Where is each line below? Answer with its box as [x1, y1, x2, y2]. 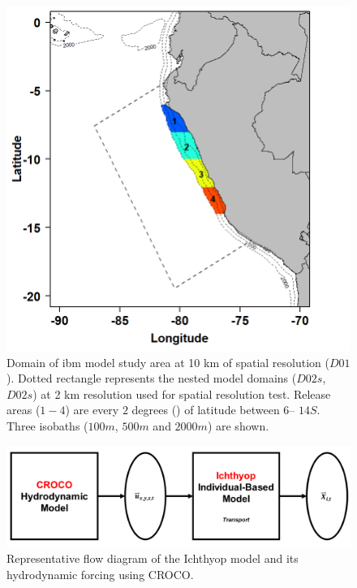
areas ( [6, 401, 41, 418]
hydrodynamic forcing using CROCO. [6, 565, 194, 582]
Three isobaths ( [6, 417, 88, 434]
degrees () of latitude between [131, 401, 280, 418]
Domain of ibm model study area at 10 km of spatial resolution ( [6, 353, 329, 370]
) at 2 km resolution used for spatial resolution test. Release [32, 385, 331, 402]
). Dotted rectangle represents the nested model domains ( [6, 370, 297, 387]
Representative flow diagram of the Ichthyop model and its [6, 550, 299, 567]
